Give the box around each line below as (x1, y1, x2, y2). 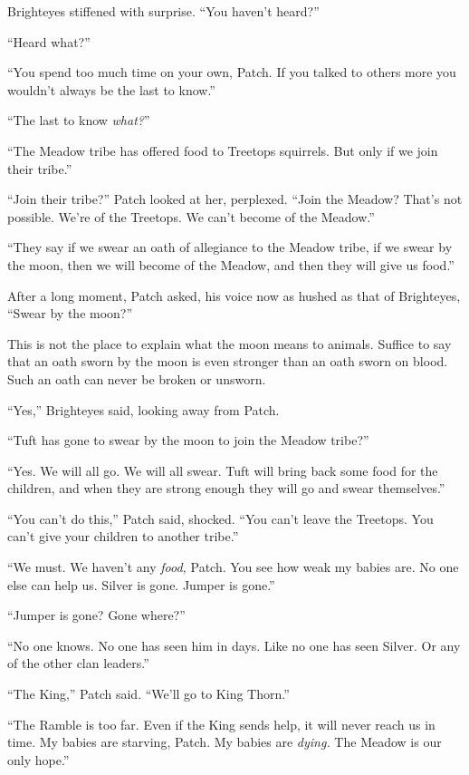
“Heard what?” (7, 32, 91, 51)
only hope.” (7, 750, 70, 769)
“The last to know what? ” (7, 111, 150, 130)
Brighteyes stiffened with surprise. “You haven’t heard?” (7, 2, 320, 20)
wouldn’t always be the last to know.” (7, 80, 215, 99)
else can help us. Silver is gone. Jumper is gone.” (7, 575, 275, 594)
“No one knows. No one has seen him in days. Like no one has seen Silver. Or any (7, 635, 461, 654)
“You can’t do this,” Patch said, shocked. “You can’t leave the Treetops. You (7, 509, 434, 528)
